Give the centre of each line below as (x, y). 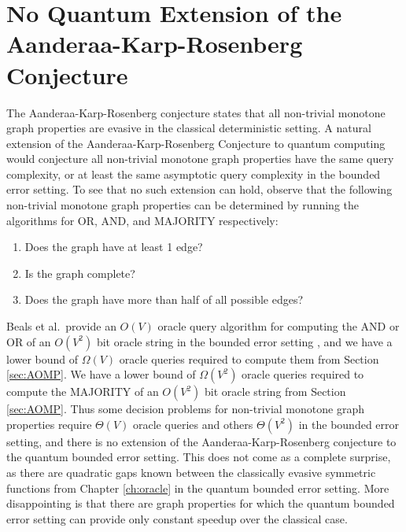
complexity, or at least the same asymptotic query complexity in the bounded (194, 174)
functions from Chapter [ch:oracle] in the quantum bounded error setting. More (198, 488)
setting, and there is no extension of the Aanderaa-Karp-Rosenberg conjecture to (201, 441)
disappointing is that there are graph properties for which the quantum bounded (201, 503)
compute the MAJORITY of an (83, 392)
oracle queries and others (193, 424)
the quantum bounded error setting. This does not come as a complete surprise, (199, 457)
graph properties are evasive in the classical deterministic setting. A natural (189, 128)
